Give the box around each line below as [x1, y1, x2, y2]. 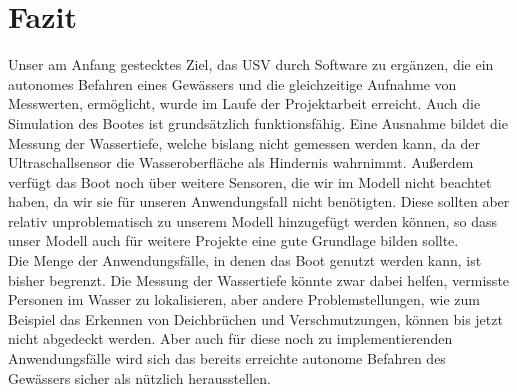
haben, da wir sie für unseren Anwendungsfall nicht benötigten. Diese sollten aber [8, 191, 510, 212]
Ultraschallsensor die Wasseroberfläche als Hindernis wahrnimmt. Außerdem [8, 152, 474, 173]
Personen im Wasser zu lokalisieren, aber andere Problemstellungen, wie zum [8, 289, 480, 310]
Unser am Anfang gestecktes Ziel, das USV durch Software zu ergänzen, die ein [8, 54, 494, 75]
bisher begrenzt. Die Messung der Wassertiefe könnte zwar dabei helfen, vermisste [8, 269, 510, 290]
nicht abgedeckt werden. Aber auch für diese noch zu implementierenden [8, 328, 453, 349]
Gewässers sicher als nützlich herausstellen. [8, 367, 271, 388]
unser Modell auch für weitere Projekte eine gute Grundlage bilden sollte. [8, 230, 459, 251]
